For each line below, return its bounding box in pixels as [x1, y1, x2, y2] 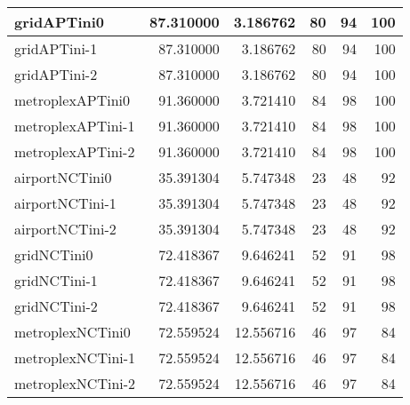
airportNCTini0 [14, 167, 112, 187]
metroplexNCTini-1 [14, 347, 136, 368]
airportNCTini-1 [14, 193, 117, 213]
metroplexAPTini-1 [14, 115, 135, 136]
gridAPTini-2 [14, 64, 98, 84]
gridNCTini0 [14, 244, 93, 265]
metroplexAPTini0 [14, 90, 131, 110]
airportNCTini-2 [14, 218, 117, 239]
